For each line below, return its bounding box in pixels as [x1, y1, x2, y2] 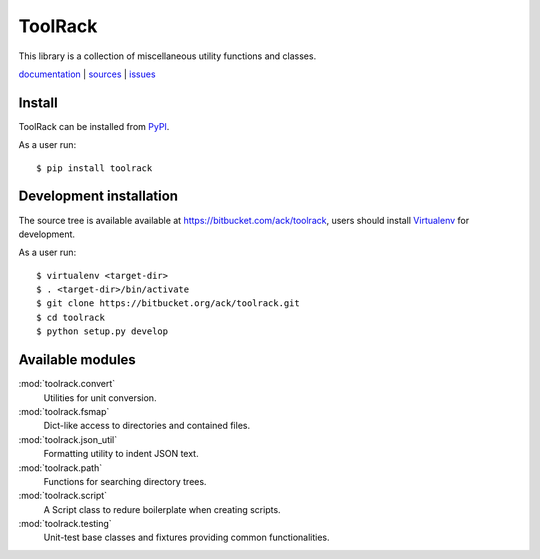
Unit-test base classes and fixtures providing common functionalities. [43, 531, 330, 544]
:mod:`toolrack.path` [18, 461, 103, 474]
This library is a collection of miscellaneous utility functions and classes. [18, 50, 317, 62]
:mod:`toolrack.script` [18, 490, 108, 502]
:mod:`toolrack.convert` [18, 378, 116, 390]
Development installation [18, 188, 179, 205]
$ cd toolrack [36, 311, 105, 323]
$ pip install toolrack [36, 162, 153, 174]
